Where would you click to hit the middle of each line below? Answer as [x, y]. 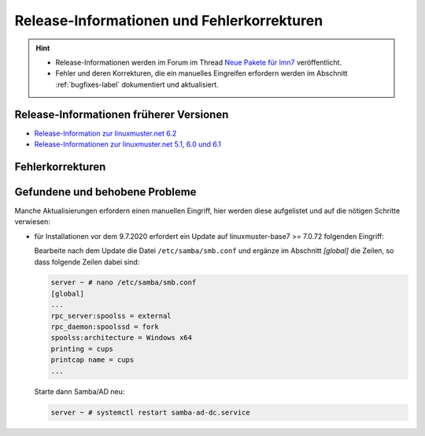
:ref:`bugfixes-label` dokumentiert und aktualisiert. [137, 84]
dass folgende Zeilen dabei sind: [87, 262]
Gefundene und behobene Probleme [105, 192]
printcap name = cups [92, 360]
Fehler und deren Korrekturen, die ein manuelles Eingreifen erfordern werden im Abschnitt [201, 73]
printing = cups [82, 348]
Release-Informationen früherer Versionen [122, 114]
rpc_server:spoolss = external [111, 316]
